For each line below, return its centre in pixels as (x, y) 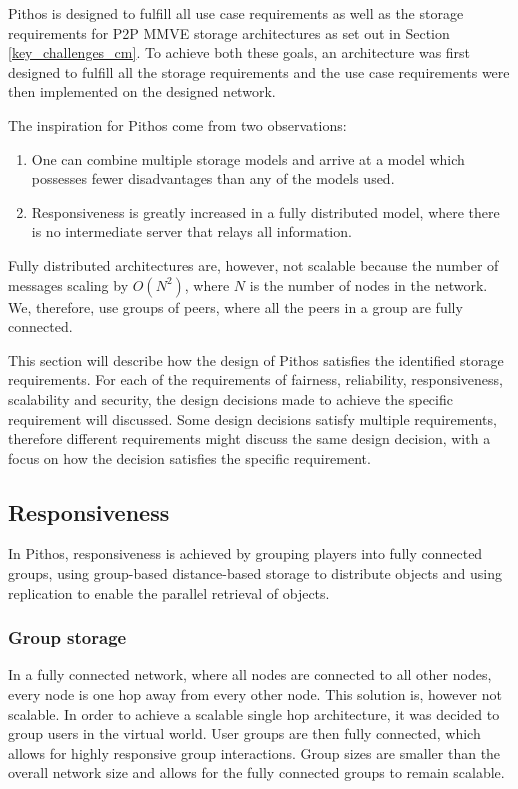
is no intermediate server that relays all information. (191, 231)
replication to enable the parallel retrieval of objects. (169, 592)
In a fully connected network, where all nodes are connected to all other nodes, (250, 674)
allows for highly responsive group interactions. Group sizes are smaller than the (254, 752)
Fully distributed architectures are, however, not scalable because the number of (253, 264)
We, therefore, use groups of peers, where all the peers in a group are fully (235, 306)
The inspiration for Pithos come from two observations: (177, 124)
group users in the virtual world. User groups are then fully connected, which (244, 733)
